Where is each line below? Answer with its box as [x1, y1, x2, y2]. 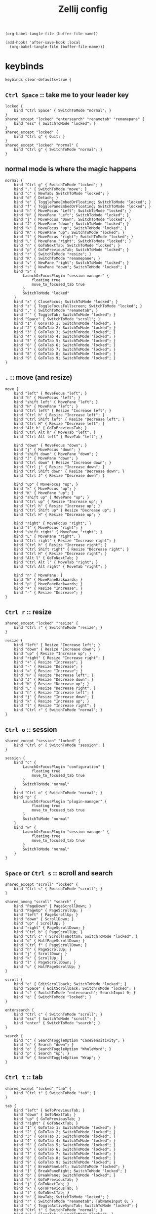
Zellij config [58, 3, 108, 15]
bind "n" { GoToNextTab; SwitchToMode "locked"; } [14, 243, 120, 248]
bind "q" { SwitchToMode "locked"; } [14, 995, 92, 1000]
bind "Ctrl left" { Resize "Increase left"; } [14, 408, 112, 413]
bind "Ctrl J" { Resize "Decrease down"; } [14, 473, 105, 478]
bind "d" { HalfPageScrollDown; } [14, 938, 85, 943]
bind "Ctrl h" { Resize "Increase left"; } [14, 412, 105, 417]
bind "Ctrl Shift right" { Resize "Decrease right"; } [14, 547, 129, 552]
